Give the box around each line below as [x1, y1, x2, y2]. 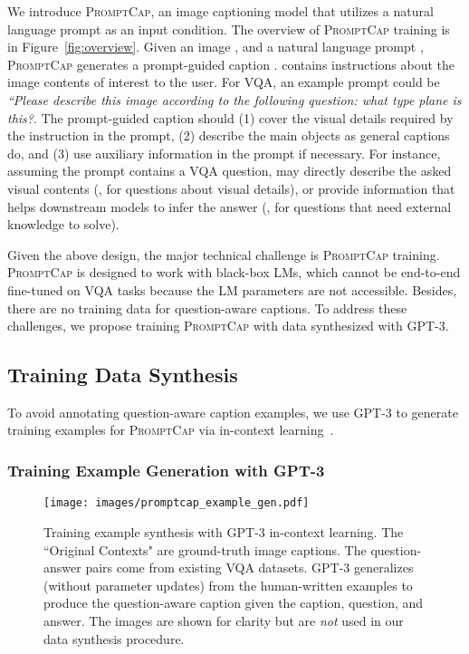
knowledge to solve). [7, 215, 120, 234]
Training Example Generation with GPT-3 [7, 459, 325, 481]
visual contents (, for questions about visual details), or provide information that [7, 178, 455, 197]
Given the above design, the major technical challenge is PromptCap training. [7, 245, 440, 264]
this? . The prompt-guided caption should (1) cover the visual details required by [7, 108, 454, 127]
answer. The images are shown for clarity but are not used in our [43, 611, 404, 630]
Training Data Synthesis [7, 361, 238, 389]
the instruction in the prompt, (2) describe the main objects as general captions [7, 126, 450, 145]
